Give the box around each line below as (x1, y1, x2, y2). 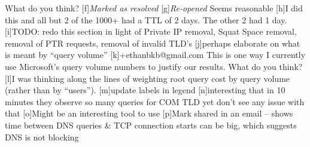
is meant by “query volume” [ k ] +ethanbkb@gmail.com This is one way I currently (5, 48, 306, 61)
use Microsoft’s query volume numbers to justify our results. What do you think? (5, 60, 303, 72)
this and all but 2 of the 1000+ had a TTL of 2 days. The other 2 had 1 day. (5, 13, 287, 26)
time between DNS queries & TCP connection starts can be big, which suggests (5, 118, 297, 131)
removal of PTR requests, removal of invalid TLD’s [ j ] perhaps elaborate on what (5, 36, 300, 49)
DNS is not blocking (5, 130, 79, 143)
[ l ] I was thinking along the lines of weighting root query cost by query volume (5, 72, 290, 84)
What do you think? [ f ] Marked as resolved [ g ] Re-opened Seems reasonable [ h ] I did (5, 2, 303, 14)
